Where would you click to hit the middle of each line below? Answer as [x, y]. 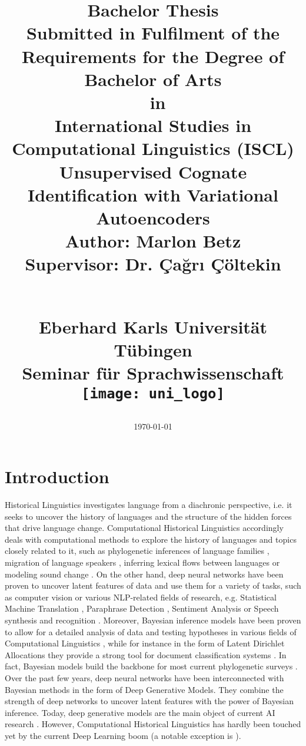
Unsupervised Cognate [153, 171]
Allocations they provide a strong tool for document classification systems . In [146, 654]
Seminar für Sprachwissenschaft [153, 372]
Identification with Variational [153, 194]
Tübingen [153, 349]
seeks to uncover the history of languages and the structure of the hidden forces [148, 516]
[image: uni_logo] [153, 394]
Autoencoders [153, 217]
